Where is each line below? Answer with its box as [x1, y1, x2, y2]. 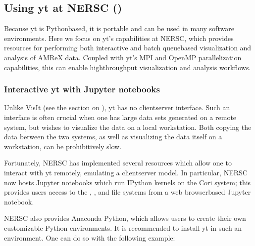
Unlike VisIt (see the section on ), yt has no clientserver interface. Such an [4, 102, 230, 113]
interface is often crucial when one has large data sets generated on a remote [4, 112, 237, 122]
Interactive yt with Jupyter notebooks [4, 83, 160, 95]
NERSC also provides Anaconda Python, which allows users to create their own [4, 213, 246, 223]
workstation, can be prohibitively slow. [4, 141, 122, 151]
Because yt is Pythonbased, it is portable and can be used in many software [4, 23, 234, 34]
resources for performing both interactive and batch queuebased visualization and [4, 42, 252, 53]
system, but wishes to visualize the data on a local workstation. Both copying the [4, 122, 252, 132]
